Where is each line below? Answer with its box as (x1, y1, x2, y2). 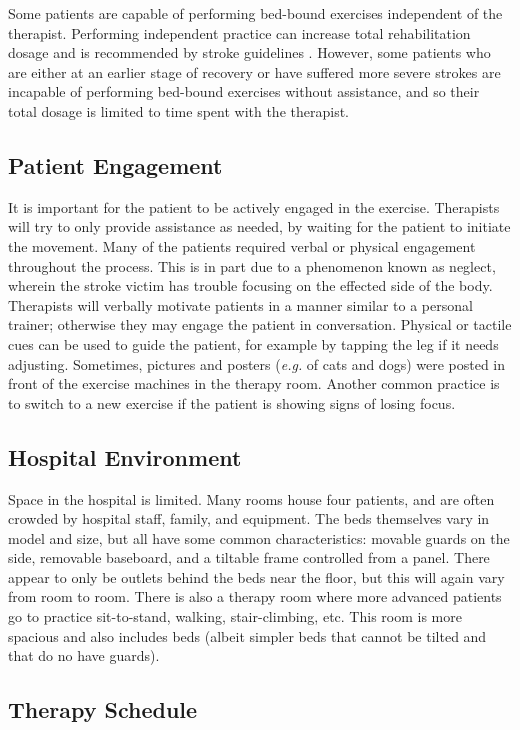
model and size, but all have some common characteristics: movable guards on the (8, 527, 510, 548)
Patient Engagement (8, 149, 223, 180)
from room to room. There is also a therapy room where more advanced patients (8, 586, 502, 607)
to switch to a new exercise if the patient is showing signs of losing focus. (8, 392, 456, 413)
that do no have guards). (8, 645, 160, 666)
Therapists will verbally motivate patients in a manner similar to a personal (8, 294, 473, 315)
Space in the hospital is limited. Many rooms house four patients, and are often (8, 488, 495, 509)
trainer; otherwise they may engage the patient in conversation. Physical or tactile (8, 314, 512, 335)
